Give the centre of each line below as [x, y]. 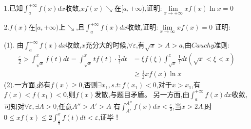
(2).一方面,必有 [27, 85]
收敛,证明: [143, 27]
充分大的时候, [107, 45]
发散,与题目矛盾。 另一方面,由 [142, 94]
